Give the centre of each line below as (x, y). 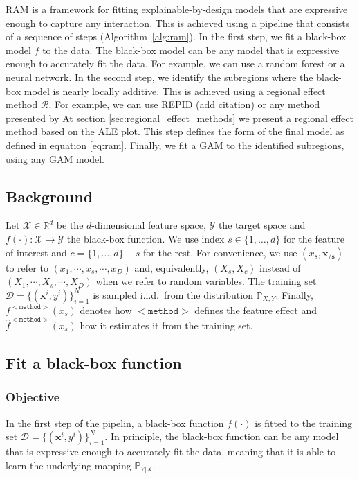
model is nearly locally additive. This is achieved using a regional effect (175, 90)
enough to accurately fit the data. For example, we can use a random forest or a (175, 63)
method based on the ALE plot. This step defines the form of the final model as (175, 131)
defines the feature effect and (256, 310)
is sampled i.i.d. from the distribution (173, 294)
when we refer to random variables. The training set (206, 281)
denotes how (106, 310)
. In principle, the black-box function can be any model (222, 436)
